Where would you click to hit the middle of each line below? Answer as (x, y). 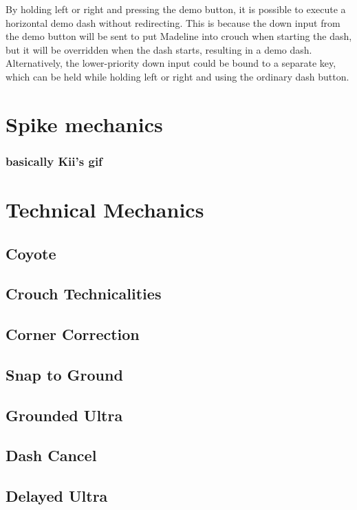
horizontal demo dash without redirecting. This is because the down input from (173, 22)
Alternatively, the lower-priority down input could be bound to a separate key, (171, 63)
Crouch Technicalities (84, 294)
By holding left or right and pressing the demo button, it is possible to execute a (176, 9)
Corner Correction (73, 334)
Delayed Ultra (57, 496)
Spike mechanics (84, 124)
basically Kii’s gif (54, 161)
